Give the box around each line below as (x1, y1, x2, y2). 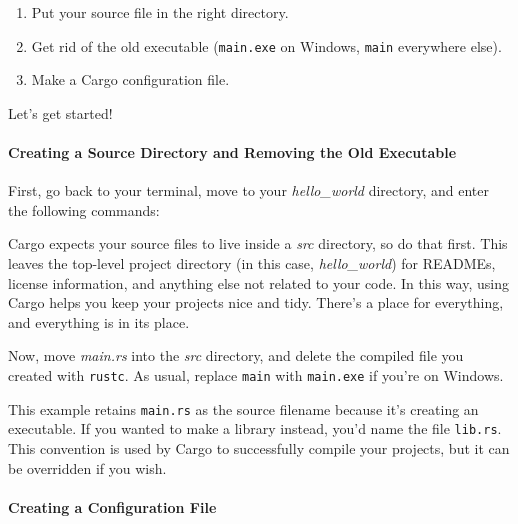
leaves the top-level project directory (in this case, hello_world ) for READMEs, (8, 253, 496, 274)
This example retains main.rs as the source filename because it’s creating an (8, 398, 479, 419)
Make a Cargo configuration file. (31, 69, 230, 90)
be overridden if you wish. (8, 457, 167, 478)
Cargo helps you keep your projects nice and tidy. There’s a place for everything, (8, 292, 504, 313)
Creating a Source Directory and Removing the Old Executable (8, 142, 457, 163)
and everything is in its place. (8, 311, 190, 332)
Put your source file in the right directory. (31, 2, 289, 22)
